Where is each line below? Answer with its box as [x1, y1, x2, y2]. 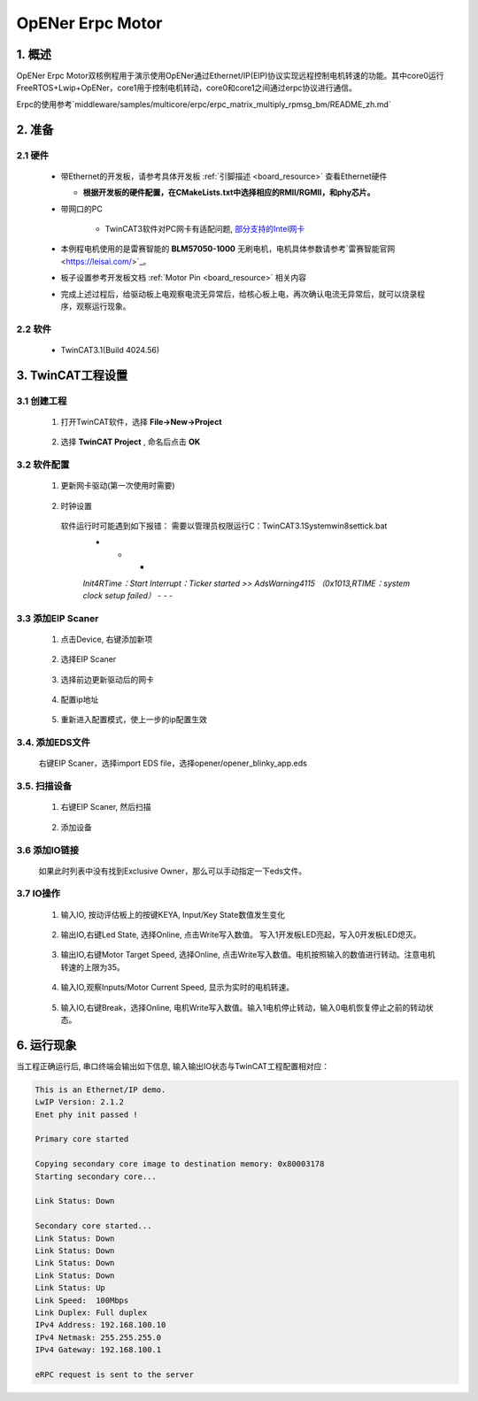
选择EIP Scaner [60, 654, 117, 665]
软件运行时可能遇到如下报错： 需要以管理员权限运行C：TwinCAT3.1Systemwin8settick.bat [60, 520, 388, 531]
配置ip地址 [60, 695, 99, 705]
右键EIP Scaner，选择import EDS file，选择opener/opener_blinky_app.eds [38, 758, 307, 769]
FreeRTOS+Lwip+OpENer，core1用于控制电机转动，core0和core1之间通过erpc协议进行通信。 [16, 82, 358, 93]
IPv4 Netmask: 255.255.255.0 [35, 1332, 162, 1343]
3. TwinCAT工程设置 [16, 367, 128, 382]
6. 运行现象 [16, 1037, 77, 1052]
